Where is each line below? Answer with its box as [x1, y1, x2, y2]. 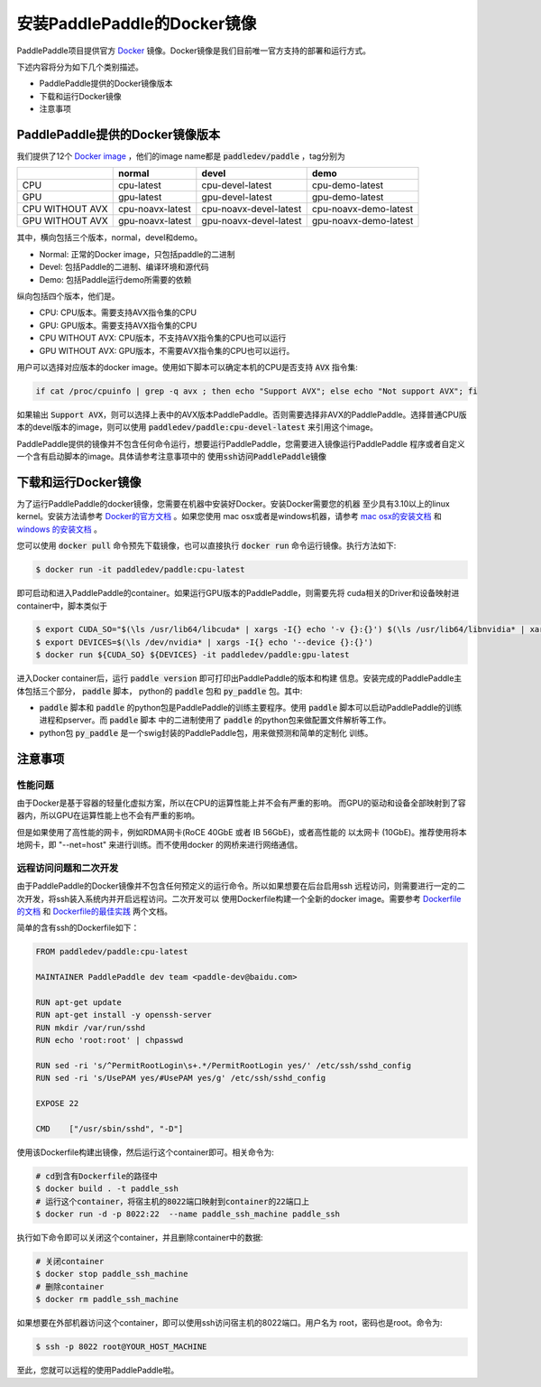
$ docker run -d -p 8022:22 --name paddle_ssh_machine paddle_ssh [35, 1209, 341, 1219]
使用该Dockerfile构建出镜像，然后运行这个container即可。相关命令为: [16, 1147, 274, 1158]
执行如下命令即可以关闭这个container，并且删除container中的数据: [16, 1233, 263, 1243]
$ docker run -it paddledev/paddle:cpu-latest [35, 564, 245, 575]
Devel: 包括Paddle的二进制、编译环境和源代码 [39, 262, 209, 273]
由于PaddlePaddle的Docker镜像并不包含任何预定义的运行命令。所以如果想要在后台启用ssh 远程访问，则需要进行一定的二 [16, 880, 466, 891]
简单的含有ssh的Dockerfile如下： [16, 922, 140, 934]
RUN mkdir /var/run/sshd [35, 1022, 146, 1033]
